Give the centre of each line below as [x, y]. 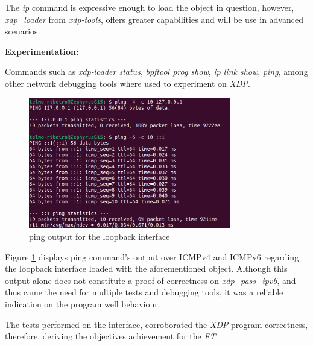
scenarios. [23, 31]
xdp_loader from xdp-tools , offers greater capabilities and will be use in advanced [154, 19]
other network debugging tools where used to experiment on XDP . [128, 83]
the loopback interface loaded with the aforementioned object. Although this [146, 269]
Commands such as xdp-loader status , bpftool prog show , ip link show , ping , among [156, 71]
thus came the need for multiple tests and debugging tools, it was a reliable [144, 292]
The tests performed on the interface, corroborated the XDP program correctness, [156, 324]
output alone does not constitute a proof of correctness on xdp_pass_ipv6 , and [150, 280]
